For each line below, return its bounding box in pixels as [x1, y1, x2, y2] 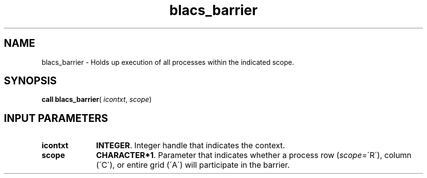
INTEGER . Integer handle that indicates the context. [96, 140, 285, 151]
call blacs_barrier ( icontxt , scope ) [41, 95, 152, 104]
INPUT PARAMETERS [4, 112, 108, 124]
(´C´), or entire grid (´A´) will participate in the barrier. [96, 160, 290, 170]
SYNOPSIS [4, 75, 57, 87]
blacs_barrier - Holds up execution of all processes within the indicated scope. [41, 58, 294, 66]
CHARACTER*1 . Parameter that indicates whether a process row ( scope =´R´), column [96, 150, 412, 160]
